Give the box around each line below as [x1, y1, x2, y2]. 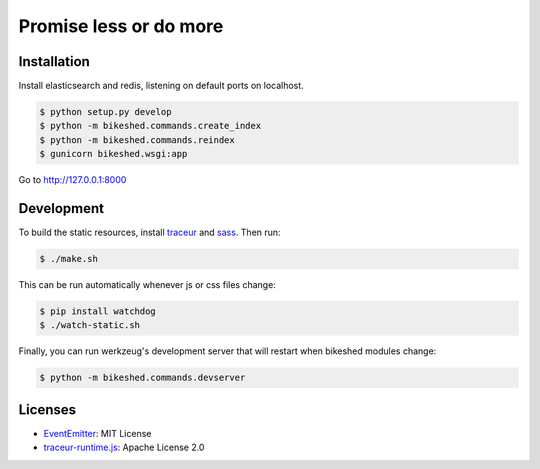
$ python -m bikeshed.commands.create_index [39, 120, 262, 132]
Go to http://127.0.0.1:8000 [18, 174, 127, 186]
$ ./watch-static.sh [39, 320, 140, 331]
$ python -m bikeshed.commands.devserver [39, 372, 246, 384]
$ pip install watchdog [39, 306, 157, 317]
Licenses [18, 401, 77, 418]
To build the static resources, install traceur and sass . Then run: [18, 226, 281, 239]
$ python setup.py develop [39, 106, 172, 118]
